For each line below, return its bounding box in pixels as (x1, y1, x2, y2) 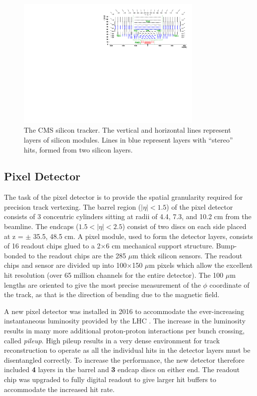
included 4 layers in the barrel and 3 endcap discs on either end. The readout (4, 364, 240, 375)
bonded (4, 250, 26, 260)
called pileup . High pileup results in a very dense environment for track (4, 335, 220, 345)
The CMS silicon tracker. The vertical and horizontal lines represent (24, 125, 231, 135)
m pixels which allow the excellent (149, 260, 253, 270)
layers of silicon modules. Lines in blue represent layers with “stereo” (24, 134, 233, 145)
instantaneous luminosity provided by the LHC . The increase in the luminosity (4, 316, 246, 326)
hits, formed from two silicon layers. (24, 144, 133, 155)
